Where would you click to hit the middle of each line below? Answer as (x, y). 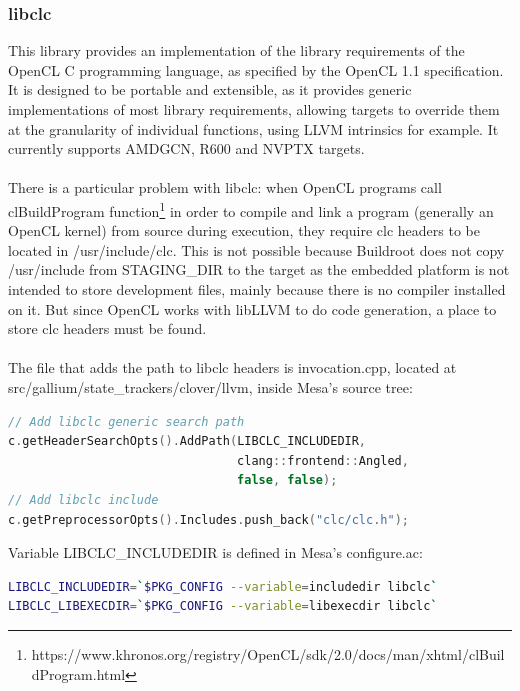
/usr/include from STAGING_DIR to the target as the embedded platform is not (259, 269)
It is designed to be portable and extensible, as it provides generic (210, 89)
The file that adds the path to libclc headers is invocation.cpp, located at (232, 367)
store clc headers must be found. (107, 328)
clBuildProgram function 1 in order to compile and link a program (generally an (251, 209)
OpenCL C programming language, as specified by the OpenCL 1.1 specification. (256, 69)
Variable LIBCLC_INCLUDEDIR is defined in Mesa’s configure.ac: (215, 552)
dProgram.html (78, 673)
